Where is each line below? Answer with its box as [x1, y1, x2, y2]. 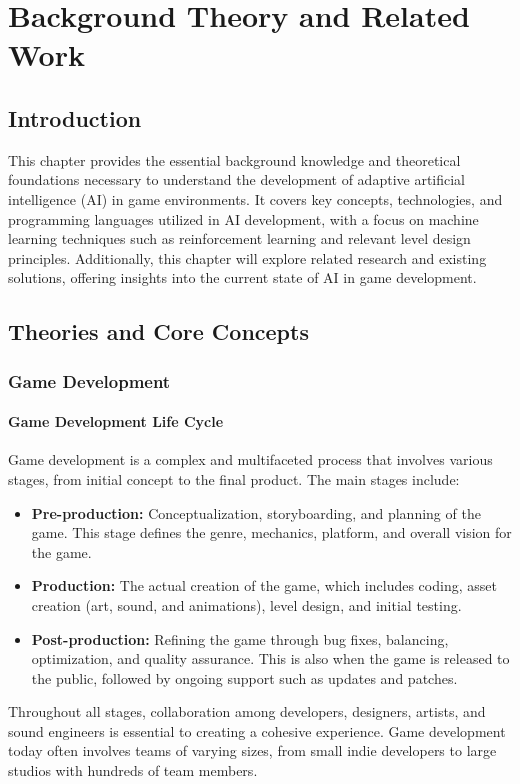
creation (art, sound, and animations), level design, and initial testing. [31, 594, 462, 615]
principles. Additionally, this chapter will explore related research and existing [8, 247, 487, 268]
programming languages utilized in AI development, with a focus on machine [8, 208, 479, 229]
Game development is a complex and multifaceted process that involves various [8, 449, 493, 470]
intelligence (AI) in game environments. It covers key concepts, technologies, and [8, 188, 503, 209]
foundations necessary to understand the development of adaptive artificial [8, 169, 466, 190]
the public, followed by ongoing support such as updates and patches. [31, 667, 458, 688]
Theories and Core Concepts [8, 316, 309, 347]
